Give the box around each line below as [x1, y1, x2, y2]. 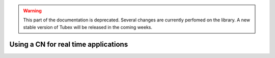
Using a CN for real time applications [9, 40, 128, 48]
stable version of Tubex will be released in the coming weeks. [23, 24, 153, 30]
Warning [23, 8, 42, 14]
